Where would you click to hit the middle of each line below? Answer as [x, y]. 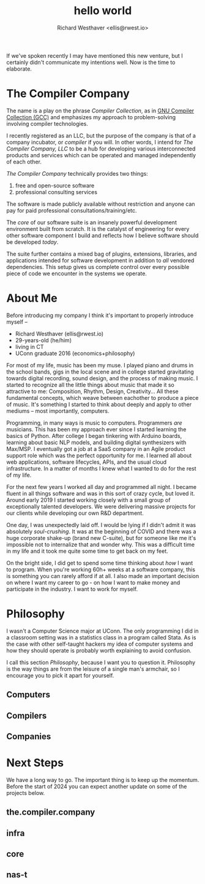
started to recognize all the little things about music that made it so [90, 385]
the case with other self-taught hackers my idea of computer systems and [100, 644]
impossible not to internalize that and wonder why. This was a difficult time [100, 544]
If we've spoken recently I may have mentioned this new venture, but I [95, 55]
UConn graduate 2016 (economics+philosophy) [75, 353]
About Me [32, 298]
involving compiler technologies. [47, 123]
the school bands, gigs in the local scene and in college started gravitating [100, 372]
